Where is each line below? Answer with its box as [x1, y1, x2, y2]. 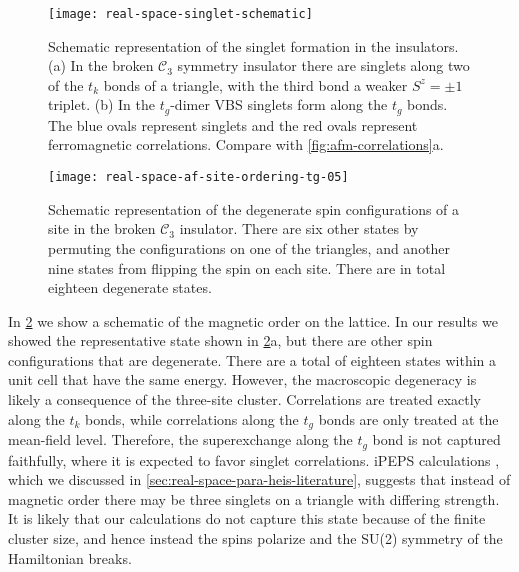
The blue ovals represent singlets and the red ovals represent [48, 114, 418, 135]
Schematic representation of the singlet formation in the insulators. [48, 35, 459, 56]
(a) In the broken [48, 55, 154, 76]
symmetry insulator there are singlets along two [177, 55, 470, 76]
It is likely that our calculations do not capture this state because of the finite [8, 508, 486, 529]
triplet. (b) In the [48, 94, 156, 115]
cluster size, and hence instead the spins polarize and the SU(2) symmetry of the [8, 527, 503, 548]
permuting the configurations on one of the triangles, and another [48, 237, 451, 258]
